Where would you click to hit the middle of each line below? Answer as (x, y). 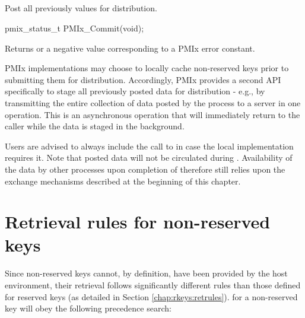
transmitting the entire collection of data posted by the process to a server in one (153, 102)
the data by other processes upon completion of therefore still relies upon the (145, 169)
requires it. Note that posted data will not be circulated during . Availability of (149, 158)
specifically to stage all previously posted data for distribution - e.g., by (135, 91)
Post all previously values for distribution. (81, 8)
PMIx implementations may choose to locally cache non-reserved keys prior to (147, 68)
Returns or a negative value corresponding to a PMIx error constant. (130, 48)
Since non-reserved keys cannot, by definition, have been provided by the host (146, 273)
